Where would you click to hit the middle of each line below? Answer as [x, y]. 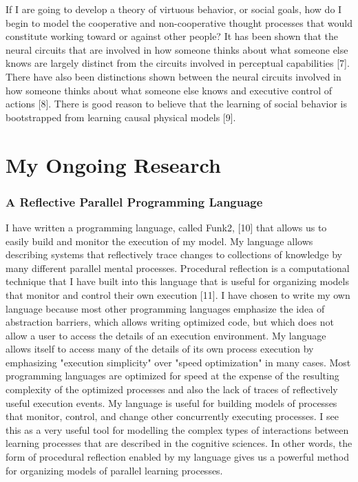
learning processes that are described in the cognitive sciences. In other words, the [179, 443]
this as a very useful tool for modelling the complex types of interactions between [177, 429]
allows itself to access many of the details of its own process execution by [160, 349]
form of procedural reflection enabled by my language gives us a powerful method [177, 457]
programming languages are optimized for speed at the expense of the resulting [172, 376]
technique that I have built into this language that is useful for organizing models [177, 281]
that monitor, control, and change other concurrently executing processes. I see [172, 416]
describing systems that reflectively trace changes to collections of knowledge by [174, 254]
